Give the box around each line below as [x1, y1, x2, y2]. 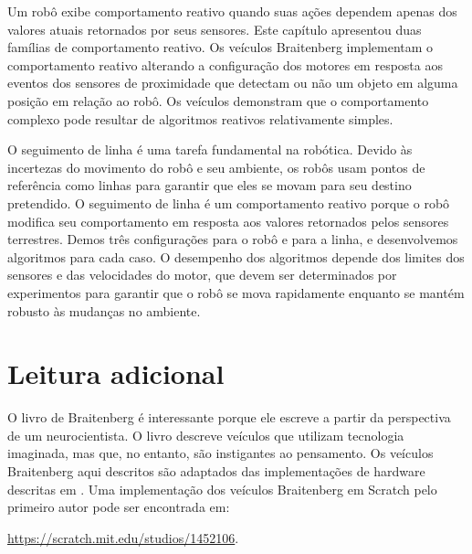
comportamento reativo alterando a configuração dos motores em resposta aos [7, 55, 443, 74]
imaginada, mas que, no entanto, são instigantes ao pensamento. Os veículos [7, 443, 434, 463]
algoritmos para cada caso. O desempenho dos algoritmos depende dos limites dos [7, 247, 465, 266]
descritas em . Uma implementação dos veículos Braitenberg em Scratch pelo [7, 479, 437, 498]
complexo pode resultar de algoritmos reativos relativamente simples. [7, 109, 393, 128]
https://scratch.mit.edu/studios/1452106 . [7, 527, 239, 547]
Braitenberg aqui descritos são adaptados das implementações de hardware [7, 462, 425, 480]
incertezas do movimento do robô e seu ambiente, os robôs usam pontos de [7, 157, 425, 176]
